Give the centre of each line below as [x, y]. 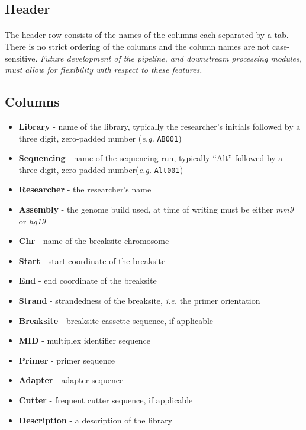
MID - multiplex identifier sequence [84, 340]
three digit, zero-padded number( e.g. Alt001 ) [101, 169]
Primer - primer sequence [67, 360]
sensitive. [21, 58]
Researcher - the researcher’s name [85, 189]
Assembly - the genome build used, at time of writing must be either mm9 [156, 209]
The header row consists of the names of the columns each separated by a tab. [147, 35]
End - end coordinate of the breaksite [88, 280]
